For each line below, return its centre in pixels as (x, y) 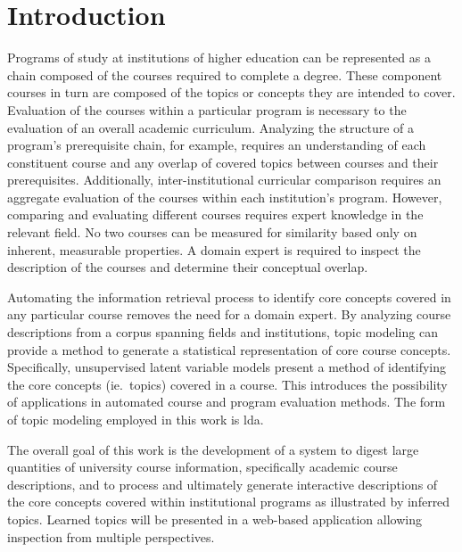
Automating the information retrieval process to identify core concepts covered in (229, 297)
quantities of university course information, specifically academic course (202, 467)
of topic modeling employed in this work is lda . (136, 419)
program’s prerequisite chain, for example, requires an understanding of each (217, 145)
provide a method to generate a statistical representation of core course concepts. (229, 349)
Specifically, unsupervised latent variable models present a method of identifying (227, 367)
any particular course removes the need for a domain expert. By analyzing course (229, 314)
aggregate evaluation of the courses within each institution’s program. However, (225, 197)
